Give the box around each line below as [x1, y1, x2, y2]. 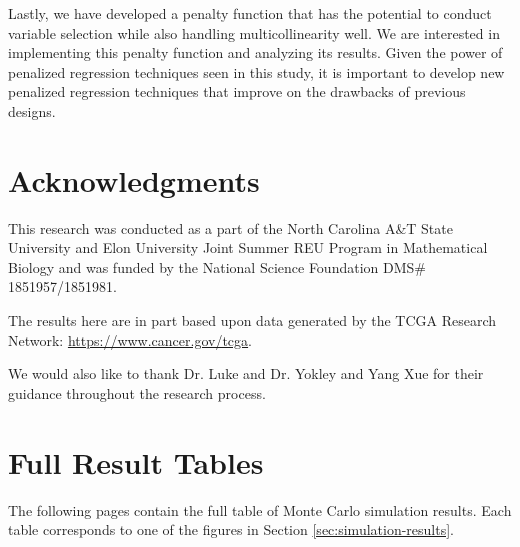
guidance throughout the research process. [8, 382, 266, 403]
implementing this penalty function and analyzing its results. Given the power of [8, 42, 503, 63]
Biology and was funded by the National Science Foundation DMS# [8, 256, 426, 277]
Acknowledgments [8, 159, 260, 200]
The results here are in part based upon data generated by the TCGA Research [8, 310, 497, 331]
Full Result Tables [8, 441, 264, 482]
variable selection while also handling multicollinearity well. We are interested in [8, 22, 500, 43]
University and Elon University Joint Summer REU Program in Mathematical [8, 237, 488, 258]
